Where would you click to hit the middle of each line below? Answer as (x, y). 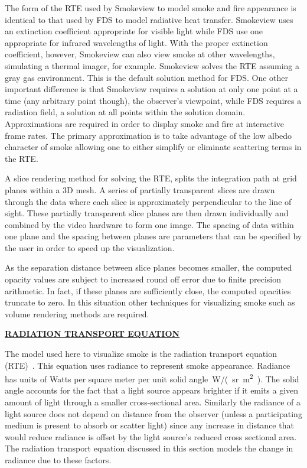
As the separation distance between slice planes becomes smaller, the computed (148, 267)
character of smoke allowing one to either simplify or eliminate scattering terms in (153, 147)
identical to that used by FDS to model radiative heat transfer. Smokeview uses (149, 19)
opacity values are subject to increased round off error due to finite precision (143, 279)
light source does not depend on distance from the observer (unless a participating (153, 413)
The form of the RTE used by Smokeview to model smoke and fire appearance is (151, 8)
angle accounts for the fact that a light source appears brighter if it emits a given (152, 390)
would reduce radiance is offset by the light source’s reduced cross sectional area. (151, 436)
